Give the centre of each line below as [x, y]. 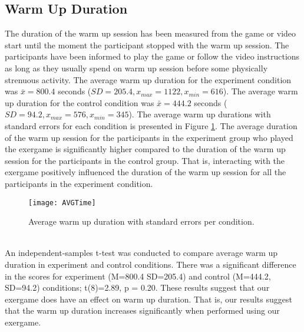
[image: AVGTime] [62, 203]
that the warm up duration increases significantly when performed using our [142, 310]
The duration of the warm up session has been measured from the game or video [151, 33]
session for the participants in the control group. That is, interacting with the [145, 160]
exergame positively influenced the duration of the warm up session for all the [146, 172]
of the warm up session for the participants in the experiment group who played [149, 137]
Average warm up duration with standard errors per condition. [141, 221]
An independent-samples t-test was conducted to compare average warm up [141, 253]
